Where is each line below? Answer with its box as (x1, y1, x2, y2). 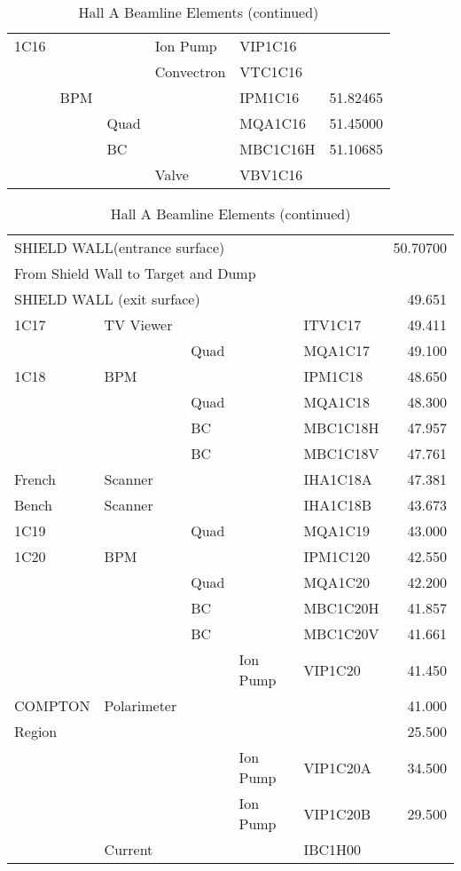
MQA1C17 (303, 340, 371, 360)
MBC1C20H (303, 598, 379, 618)
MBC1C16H (239, 139, 316, 159)
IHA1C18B (303, 495, 372, 515)
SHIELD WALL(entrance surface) (14, 237, 225, 257)
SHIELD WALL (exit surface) (14, 289, 200, 309)
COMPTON (14, 695, 90, 716)
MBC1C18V (303, 443, 379, 463)
